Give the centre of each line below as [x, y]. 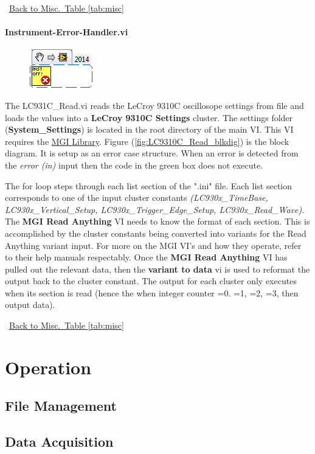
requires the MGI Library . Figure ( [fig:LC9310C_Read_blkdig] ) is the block [147, 141]
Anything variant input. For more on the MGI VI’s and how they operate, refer [153, 245]
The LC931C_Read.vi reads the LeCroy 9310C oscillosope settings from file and [154, 105]
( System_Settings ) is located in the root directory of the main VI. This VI [149, 129]
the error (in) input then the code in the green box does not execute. [134, 165]
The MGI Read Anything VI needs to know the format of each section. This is [157, 221]
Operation [48, 367]
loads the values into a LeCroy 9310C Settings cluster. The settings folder [149, 117]
